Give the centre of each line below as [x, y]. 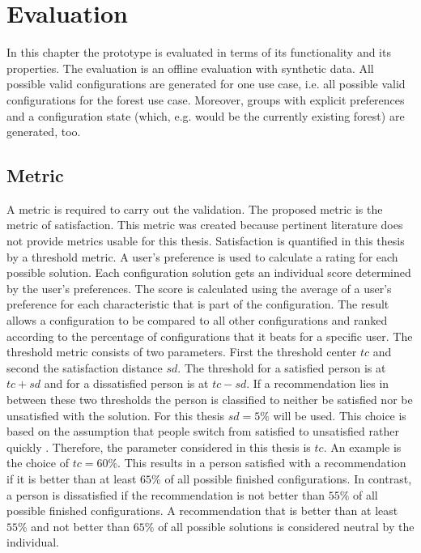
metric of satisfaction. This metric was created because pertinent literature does [205, 225]
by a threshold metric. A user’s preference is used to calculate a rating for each [202, 256]
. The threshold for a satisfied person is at [282, 367]
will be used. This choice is [340, 415]
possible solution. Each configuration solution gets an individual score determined [209, 272]
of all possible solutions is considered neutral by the [286, 526]
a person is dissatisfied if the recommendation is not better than [166, 494]
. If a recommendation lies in [318, 383]
